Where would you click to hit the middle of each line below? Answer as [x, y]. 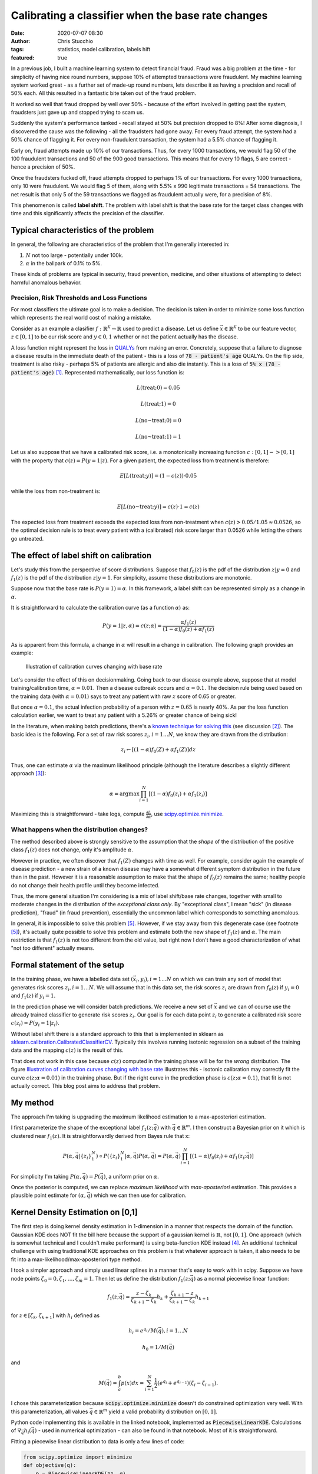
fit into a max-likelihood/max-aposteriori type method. [77, 1259]
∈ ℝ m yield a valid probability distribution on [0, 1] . [156, 1411]
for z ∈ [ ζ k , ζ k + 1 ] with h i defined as [55, 1316]
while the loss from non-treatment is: [56, 491]
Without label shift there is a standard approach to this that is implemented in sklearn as [117, 1034]
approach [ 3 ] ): [29, 774]
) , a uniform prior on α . [131, 1176]
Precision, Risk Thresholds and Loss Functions [79, 298]
